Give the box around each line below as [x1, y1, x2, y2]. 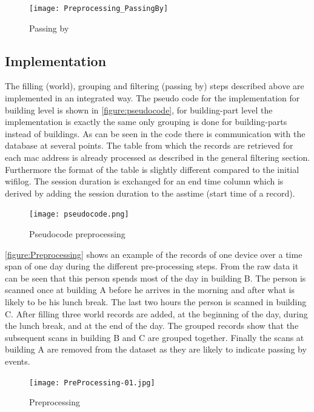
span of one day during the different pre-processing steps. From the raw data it [5, 260, 299, 272]
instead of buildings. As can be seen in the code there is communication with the [5, 127, 306, 140]
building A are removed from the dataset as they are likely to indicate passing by [5, 343, 307, 356]
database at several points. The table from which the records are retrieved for [5, 139, 293, 152]
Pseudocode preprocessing [29, 228, 125, 240]
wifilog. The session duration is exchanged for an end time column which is [5, 175, 284, 187]
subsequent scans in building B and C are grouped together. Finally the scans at [5, 331, 304, 343]
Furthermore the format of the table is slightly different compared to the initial [5, 163, 299, 175]
